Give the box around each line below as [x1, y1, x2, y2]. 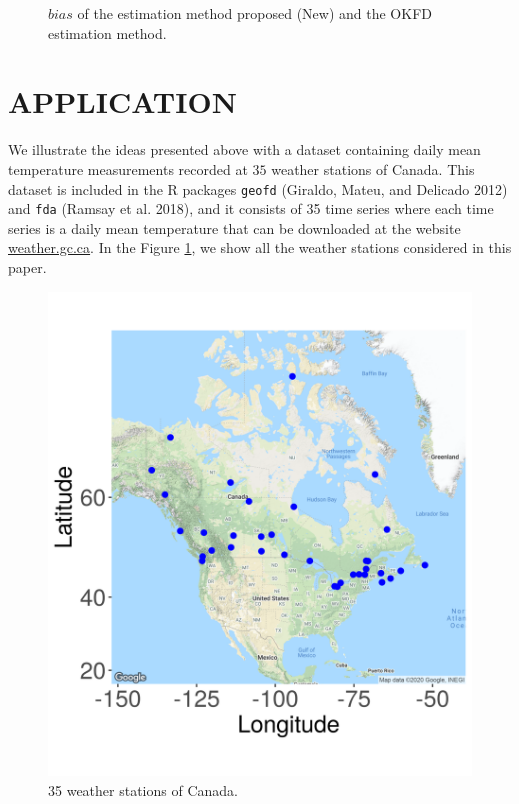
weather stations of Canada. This [271, 158, 475, 179]
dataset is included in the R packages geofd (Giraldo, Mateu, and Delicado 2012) [8, 178, 508, 199]
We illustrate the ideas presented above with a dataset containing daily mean [8, 139, 481, 160]
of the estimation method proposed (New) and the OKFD [77, 3, 432, 23]
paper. [8, 257, 47, 277]
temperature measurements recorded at [8, 158, 248, 179]
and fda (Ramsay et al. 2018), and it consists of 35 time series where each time [8, 198, 494, 219]
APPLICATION [8, 81, 237, 122]
